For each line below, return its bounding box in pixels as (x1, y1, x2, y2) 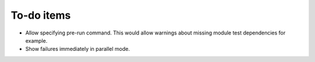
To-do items (10, 9, 71, 22)
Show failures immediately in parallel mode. (25, 46, 130, 53)
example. (25, 37, 48, 44)
